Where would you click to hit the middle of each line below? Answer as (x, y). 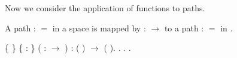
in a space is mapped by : (99, 28)
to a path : (184, 28)
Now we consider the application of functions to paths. (105, 8)
